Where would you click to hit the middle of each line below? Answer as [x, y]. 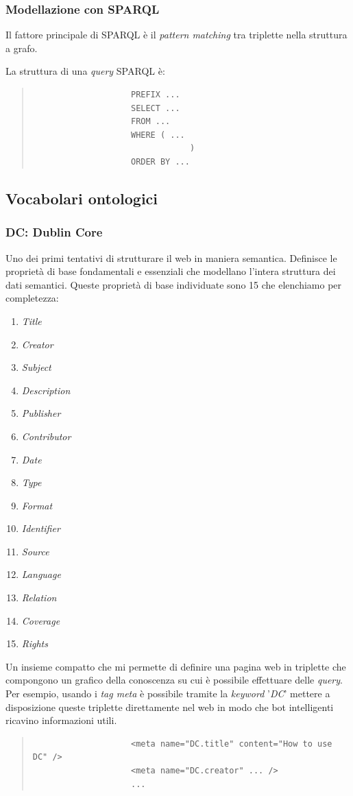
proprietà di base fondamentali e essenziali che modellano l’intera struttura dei [171, 271]
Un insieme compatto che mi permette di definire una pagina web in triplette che [176, 666]
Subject [36, 367]
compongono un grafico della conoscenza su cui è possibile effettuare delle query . [174, 680]
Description [46, 390]
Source [35, 551]
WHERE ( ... [158, 135]
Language [41, 574]
